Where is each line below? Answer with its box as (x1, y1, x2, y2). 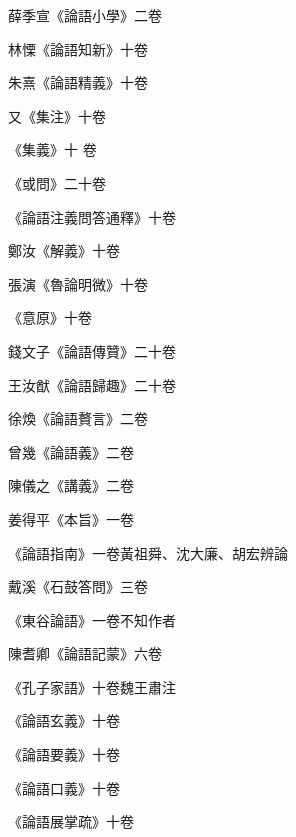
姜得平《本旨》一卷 (8, 508, 134, 529)
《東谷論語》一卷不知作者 (8, 609, 176, 630)
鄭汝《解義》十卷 (8, 240, 120, 261)
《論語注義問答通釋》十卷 (8, 206, 176, 227)
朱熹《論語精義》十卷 (8, 72, 148, 93)
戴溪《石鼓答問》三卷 (8, 576, 148, 597)
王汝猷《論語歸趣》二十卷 (8, 374, 176, 395)
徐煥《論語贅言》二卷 (8, 408, 148, 429)
